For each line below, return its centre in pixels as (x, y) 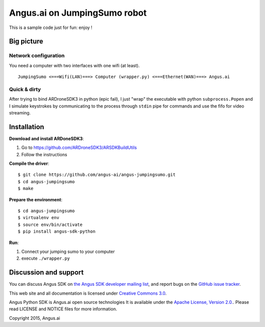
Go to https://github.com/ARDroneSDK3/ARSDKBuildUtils (79, 148)
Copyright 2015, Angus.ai (35, 318)
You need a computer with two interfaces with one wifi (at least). (74, 65)
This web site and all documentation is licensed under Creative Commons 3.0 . (88, 293)
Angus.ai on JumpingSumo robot (78, 13)
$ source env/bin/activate (50, 224)
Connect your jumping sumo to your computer (68, 251)
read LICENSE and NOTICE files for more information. (63, 309)
